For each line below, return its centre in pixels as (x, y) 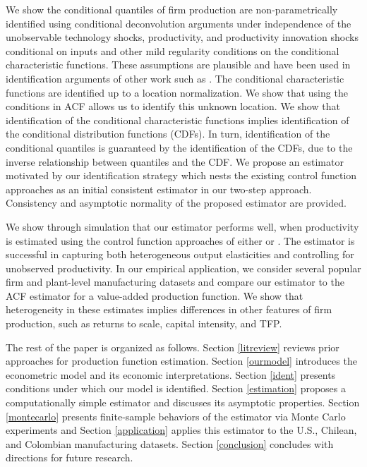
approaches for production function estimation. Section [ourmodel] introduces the (181, 361)
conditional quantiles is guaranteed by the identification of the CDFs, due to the (179, 147)
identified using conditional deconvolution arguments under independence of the (179, 23)
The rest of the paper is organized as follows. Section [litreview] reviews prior (173, 347)
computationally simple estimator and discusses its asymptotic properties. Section (183, 402)
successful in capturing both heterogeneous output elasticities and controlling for (180, 254)
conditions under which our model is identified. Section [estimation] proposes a (176, 388)
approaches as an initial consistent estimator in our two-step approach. (159, 189)
